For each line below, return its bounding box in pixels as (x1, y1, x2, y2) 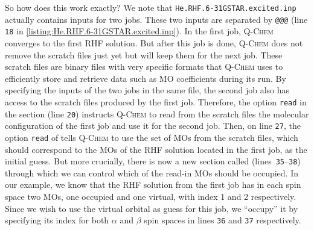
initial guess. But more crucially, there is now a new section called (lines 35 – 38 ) (5, 155, 301, 167)
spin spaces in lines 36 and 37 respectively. (144, 214, 301, 226)
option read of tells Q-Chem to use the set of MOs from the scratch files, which (5, 131, 298, 143)
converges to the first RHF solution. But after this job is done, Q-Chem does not (5, 36, 303, 49)
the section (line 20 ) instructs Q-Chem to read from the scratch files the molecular (5, 107, 309, 120)
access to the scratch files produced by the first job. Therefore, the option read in (5, 95, 307, 108)
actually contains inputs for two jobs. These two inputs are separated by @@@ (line (5, 13, 308, 25)
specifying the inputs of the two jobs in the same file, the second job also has (5, 84, 290, 96)
